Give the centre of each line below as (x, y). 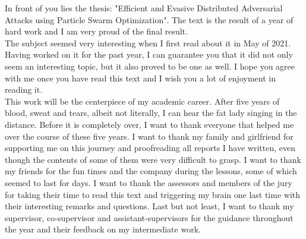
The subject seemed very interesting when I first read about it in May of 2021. (148, 43)
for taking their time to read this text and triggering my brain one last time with (153, 194)
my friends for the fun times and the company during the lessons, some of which (151, 171)
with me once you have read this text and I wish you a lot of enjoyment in (140, 78)
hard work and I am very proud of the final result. (96, 31)
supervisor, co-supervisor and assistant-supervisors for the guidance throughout (149, 217)
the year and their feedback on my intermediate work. (103, 229)
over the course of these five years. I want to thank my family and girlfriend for (149, 136)
